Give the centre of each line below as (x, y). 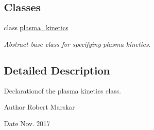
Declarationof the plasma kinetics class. (63, 90)
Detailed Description (57, 70)
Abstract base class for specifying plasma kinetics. (77, 44)
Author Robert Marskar (40, 107)
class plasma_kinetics (36, 28)
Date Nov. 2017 (27, 123)
